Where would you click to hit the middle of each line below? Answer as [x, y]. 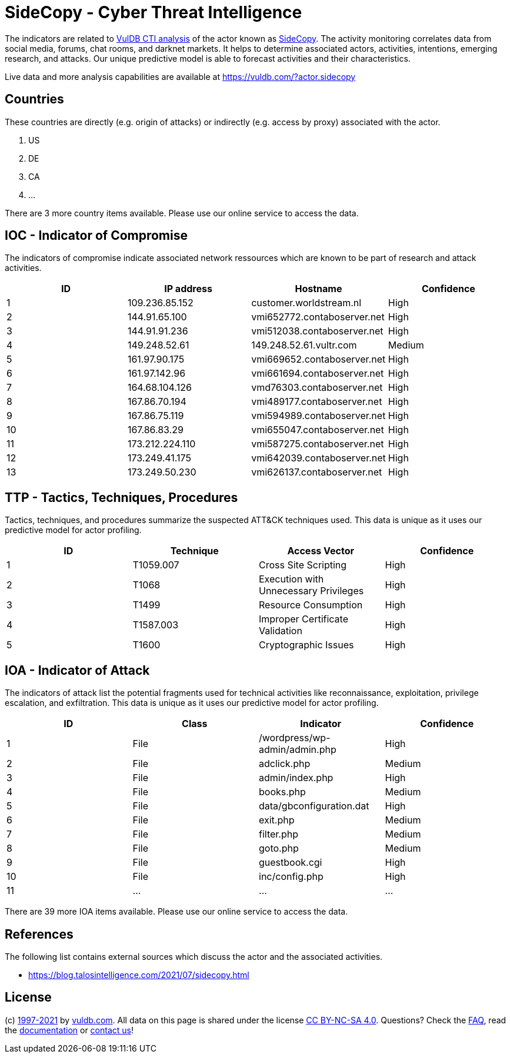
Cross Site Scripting [303, 565]
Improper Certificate [304, 619]
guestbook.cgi [291, 863]
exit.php [277, 820]
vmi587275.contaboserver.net [318, 444]
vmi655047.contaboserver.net [318, 430]
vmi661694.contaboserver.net [318, 374]
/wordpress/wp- [295, 738]
